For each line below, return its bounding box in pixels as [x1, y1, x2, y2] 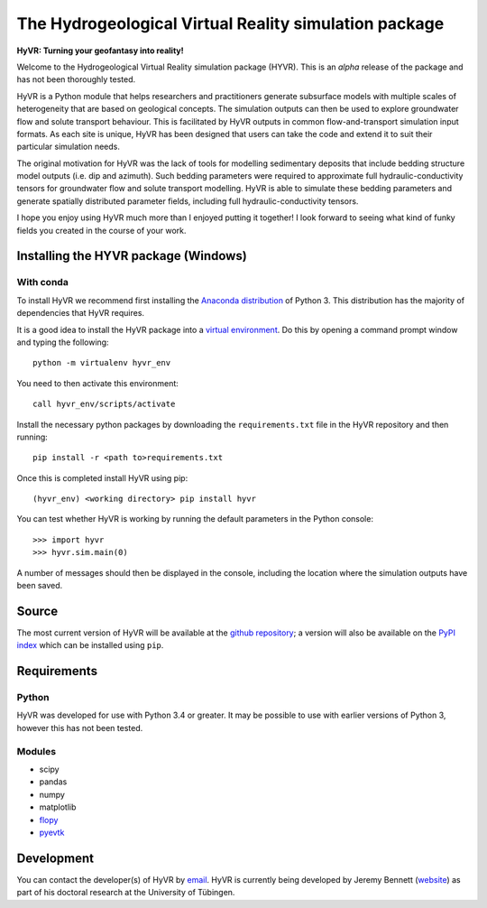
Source [16, 603, 59, 618]
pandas [39, 776, 68, 787]
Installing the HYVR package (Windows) [16, 248, 247, 264]
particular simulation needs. [16, 141, 121, 153]
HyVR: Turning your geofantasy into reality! [16, 45, 184, 56]
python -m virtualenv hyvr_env [32, 357, 171, 368]
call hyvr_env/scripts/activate [32, 399, 176, 410]
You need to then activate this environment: [16, 377, 179, 388]
